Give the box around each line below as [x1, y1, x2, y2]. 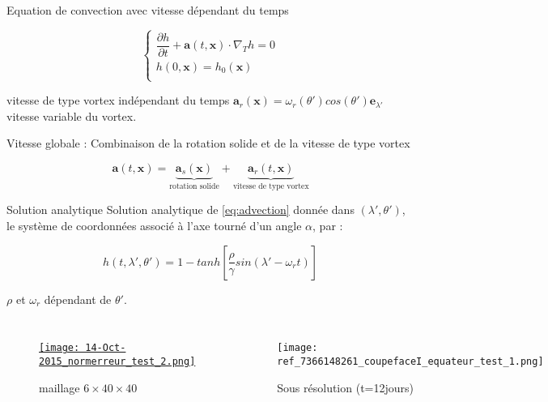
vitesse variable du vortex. [6, 107, 137, 124]
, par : [312, 217, 343, 234]
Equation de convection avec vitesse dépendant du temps [6, 2, 289, 18]
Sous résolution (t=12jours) [277, 378, 414, 396]
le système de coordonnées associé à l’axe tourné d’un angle [6, 217, 302, 234]
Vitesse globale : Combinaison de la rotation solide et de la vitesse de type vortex [6, 135, 410, 152]
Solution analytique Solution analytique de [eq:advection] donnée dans [6, 201, 355, 218]
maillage [39, 378, 80, 396]
